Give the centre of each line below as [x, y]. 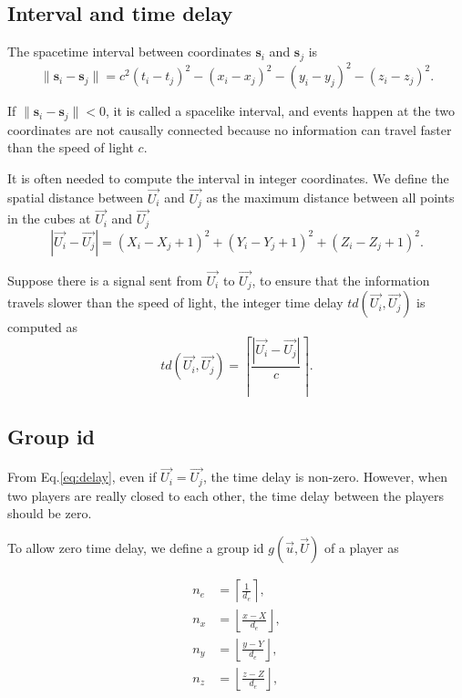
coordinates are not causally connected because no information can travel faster [230, 129]
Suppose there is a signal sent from [105, 280]
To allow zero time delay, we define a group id [136, 547]
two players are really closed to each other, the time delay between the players [226, 495]
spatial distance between [76, 198]
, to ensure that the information [341, 280]
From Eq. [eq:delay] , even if [82, 477]
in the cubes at [49, 219]
